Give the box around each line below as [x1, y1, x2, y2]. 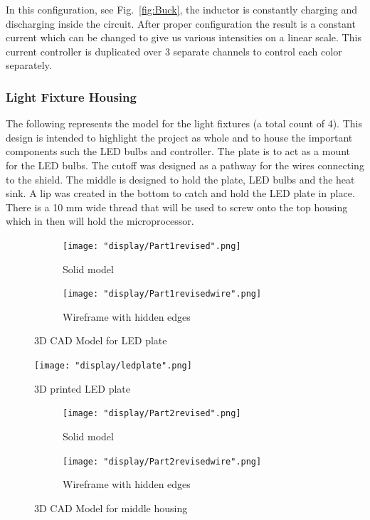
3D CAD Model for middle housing [34, 500, 188, 515]
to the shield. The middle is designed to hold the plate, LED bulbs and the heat [6, 171, 355, 186]
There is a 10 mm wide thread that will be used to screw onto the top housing [6, 199, 348, 214]
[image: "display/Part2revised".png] [63, 408, 241, 419]
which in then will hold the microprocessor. [6, 213, 194, 228]
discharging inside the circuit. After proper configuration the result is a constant [6, 16, 356, 31]
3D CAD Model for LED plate [34, 333, 167, 348]
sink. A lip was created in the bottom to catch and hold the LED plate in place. [6, 186, 355, 201]
